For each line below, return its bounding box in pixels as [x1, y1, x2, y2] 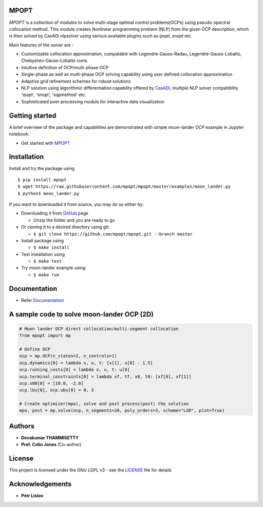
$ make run [33, 272, 59, 277]
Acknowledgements [9, 480, 72, 488]
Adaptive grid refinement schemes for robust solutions [21, 78, 131, 84]
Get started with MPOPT [21, 140, 70, 146]
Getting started [9, 111, 56, 119]
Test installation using [21, 251, 65, 257]
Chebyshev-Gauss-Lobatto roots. [21, 58, 89, 63]
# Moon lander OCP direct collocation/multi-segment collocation [19, 326, 179, 331]
